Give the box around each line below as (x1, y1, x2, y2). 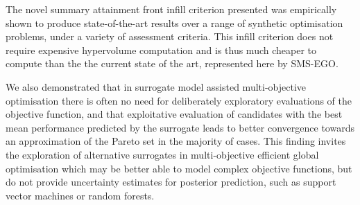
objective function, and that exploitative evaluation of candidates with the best (6, 107, 343, 121)
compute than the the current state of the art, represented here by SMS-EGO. (6, 56, 338, 71)
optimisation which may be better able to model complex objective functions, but (6, 161, 352, 175)
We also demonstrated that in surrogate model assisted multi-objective (6, 79, 307, 93)
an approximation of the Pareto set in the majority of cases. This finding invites (6, 134, 346, 148)
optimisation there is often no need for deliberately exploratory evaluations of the (6, 93, 352, 107)
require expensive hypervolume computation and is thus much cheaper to (6, 42, 316, 57)
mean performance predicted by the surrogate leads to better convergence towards (6, 120, 354, 134)
